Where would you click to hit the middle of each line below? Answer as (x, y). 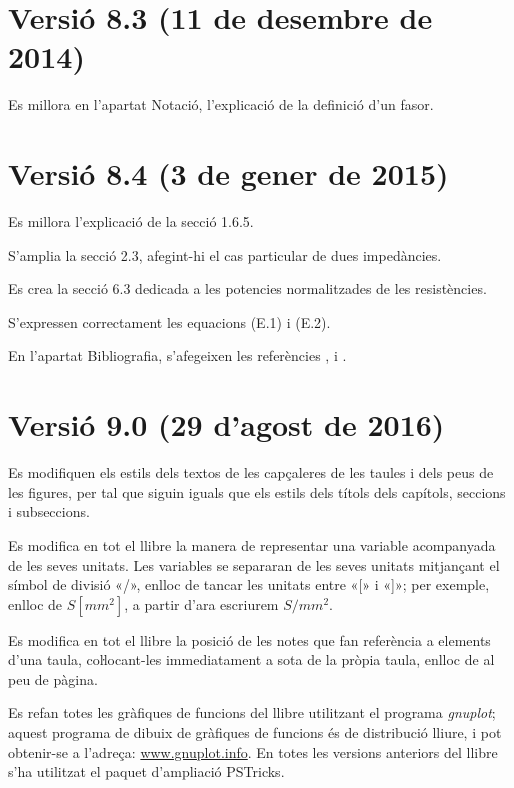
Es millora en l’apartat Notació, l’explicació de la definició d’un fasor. (221, 104)
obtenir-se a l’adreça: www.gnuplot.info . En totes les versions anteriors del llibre (253, 751)
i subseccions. (49, 511)
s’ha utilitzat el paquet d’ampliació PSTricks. (146, 771)
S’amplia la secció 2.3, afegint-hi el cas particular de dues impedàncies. (225, 254)
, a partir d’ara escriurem (201, 603)
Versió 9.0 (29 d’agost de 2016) (226, 424)
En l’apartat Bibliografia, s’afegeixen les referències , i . (177, 355)
